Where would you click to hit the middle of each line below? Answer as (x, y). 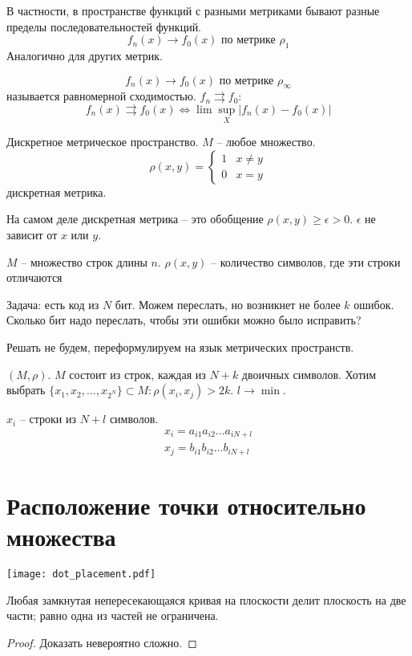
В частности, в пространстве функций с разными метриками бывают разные (193, 10)
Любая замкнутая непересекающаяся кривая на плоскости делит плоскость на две (206, 599)
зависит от (32, 234)
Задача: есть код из (53, 304)
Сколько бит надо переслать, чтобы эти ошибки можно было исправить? (184, 320)
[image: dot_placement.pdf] (81, 574)
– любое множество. (266, 142)
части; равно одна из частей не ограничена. (113, 615)
